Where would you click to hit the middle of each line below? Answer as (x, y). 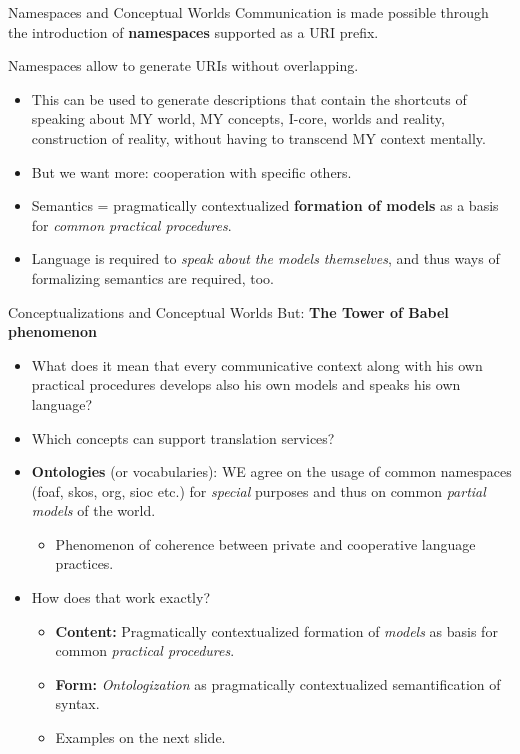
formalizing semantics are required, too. (152, 277)
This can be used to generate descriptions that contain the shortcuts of (249, 98)
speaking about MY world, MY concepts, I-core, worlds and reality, (238, 118)
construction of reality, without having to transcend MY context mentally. (258, 137)
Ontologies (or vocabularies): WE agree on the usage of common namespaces (271, 471)
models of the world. (93, 510)
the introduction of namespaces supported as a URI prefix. (193, 31)
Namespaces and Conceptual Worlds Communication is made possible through (248, 12)
